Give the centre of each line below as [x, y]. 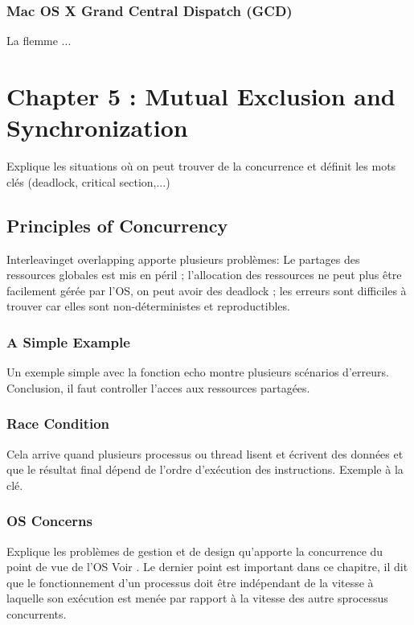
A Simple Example [68, 341]
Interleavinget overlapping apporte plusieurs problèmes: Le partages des [183, 259]
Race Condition [58, 424]
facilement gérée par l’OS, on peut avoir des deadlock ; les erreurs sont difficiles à [207, 290]
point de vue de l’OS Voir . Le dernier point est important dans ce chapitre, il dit [207, 567]
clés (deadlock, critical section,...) [88, 181]
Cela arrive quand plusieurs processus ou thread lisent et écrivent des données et [205, 453]
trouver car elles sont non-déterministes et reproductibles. [148, 306]
